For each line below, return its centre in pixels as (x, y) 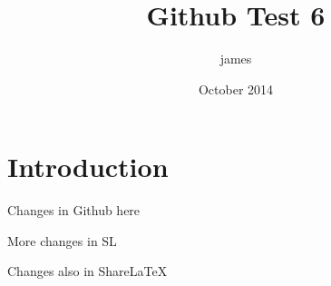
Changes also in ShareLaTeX (88, 271)
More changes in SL (62, 240)
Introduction (88, 167)
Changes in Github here (74, 210)
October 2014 (236, 89)
